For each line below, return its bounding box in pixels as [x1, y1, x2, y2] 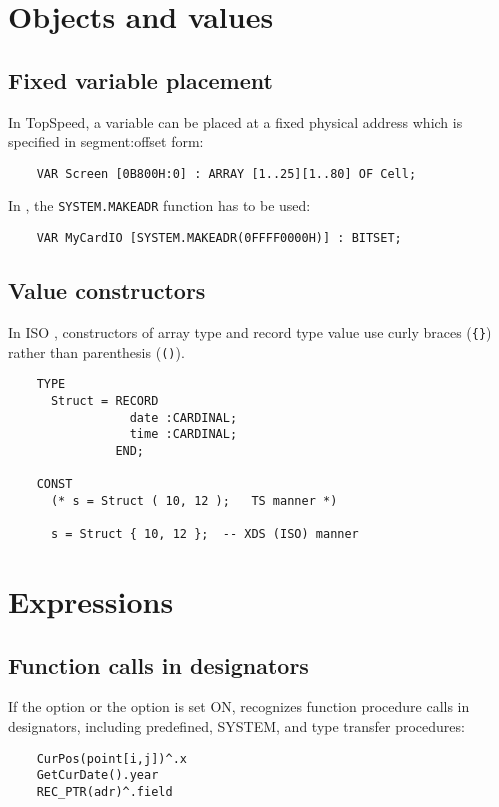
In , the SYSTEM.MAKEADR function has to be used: [8, 195, 311, 216]
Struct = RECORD [50, 393, 159, 408]
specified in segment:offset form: [8, 131, 204, 152]
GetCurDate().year [36, 768, 159, 783]
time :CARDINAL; [129, 427, 238, 442]
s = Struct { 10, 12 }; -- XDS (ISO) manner [50, 527, 359, 542]
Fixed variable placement [8, 64, 273, 95]
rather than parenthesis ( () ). [8, 341, 185, 362]
